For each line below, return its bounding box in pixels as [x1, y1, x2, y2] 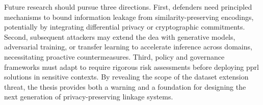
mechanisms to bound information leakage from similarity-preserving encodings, [4, 11, 254, 22]
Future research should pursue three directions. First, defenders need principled [4, 2, 252, 12]
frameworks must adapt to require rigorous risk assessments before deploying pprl [4, 61, 259, 72]
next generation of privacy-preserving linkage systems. [4, 91, 173, 102]
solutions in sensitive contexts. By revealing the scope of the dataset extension [4, 71, 249, 82]
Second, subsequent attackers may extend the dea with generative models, [4, 31, 235, 42]
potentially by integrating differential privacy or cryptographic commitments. [4, 21, 245, 32]
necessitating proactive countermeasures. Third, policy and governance [4, 51, 225, 62]
